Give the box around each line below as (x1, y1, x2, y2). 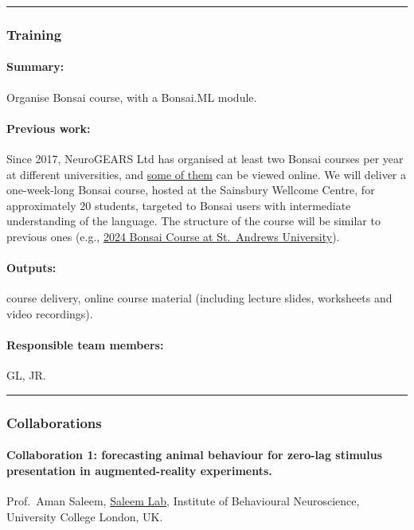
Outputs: (6, 259, 57, 276)
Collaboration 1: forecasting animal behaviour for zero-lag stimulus (6, 446, 383, 463)
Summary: (6, 58, 64, 75)
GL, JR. (6, 367, 46, 384)
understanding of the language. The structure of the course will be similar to (6, 212, 381, 229)
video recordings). (6, 305, 93, 322)
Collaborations (6, 412, 102, 432)
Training (6, 24, 62, 44)
